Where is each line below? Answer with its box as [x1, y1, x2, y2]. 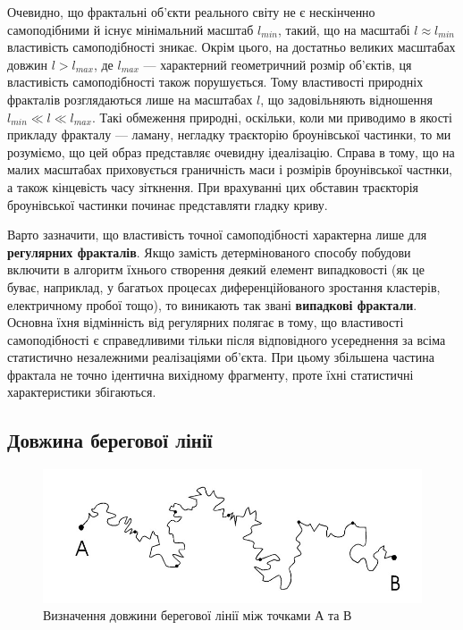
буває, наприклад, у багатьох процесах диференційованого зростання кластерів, [7, 277, 441, 296]
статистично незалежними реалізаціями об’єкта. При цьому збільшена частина [7, 348, 434, 366]
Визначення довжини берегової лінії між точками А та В [43, 606, 352, 625]
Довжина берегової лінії [7, 426, 213, 454]
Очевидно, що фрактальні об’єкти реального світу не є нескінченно [7, 3, 375, 21]
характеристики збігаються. [7, 382, 156, 401]
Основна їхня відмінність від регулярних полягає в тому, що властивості [7, 313, 404, 332]
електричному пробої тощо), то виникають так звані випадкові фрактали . [7, 295, 417, 314]
